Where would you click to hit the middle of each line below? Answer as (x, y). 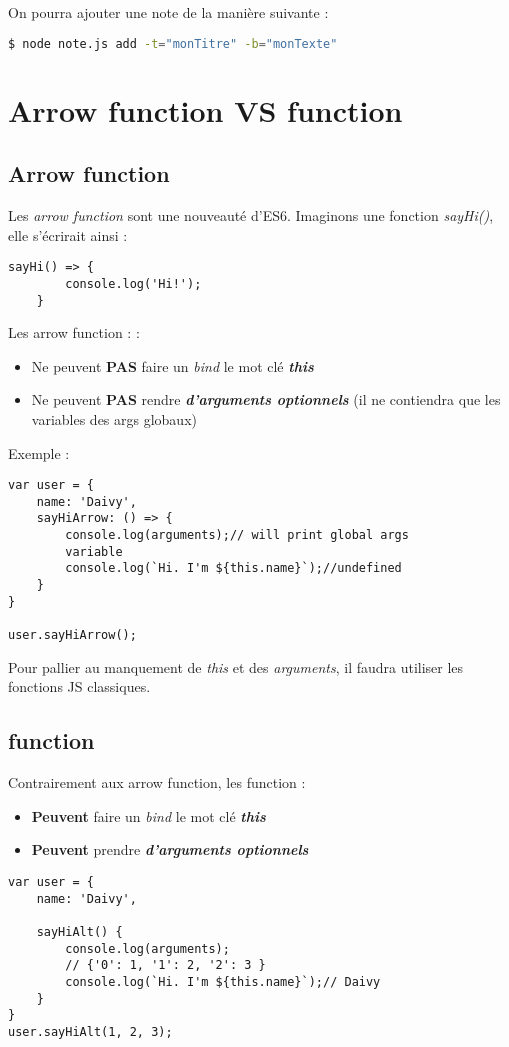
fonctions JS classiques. (79, 686)
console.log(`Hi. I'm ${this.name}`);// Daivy (223, 981)
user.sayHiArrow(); (72, 635)
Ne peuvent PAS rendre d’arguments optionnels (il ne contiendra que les (266, 399)
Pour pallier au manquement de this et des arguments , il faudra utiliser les (236, 666)
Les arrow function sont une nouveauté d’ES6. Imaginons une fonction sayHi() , (251, 215)
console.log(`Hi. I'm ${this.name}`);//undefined (233, 568)
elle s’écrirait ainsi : (68, 234)
